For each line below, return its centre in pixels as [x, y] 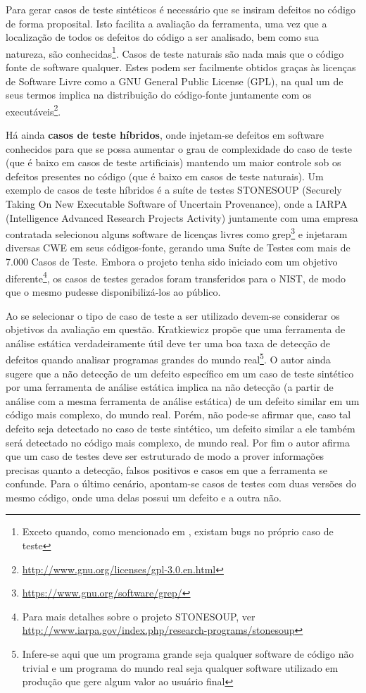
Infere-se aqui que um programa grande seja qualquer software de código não [188, 654]
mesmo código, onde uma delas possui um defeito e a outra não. [144, 497]
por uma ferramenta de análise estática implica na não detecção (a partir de [170, 387]
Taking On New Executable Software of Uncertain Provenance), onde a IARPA [177, 204]
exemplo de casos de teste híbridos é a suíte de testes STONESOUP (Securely [174, 190]
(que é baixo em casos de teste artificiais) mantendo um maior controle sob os [173, 162]
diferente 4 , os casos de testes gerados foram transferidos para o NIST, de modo [176, 277]
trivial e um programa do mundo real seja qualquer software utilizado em [180, 667]
